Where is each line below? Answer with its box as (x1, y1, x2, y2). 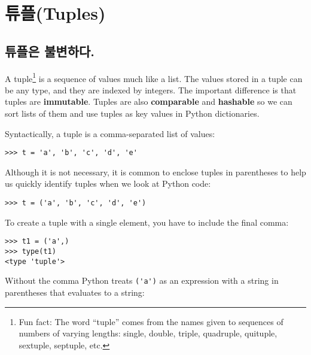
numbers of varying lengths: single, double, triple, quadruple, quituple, (19, 327, 278, 339)
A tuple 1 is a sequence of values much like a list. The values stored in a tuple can (5, 70, 303, 84)
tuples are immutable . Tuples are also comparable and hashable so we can (5, 95, 292, 108)
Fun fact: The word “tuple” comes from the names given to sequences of (19, 315, 283, 327)
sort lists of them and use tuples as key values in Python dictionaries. (5, 107, 260, 120)
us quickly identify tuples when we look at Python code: (5, 177, 211, 190)
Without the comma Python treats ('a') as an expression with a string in (5, 274, 279, 287)
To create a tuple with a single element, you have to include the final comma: (5, 216, 289, 228)
